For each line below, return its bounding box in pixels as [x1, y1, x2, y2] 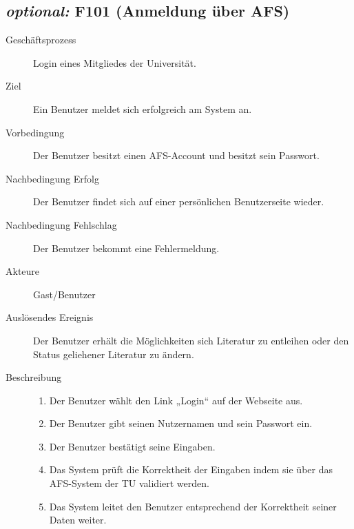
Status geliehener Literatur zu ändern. [33, 346, 194, 361]
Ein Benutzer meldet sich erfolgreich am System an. [33, 101, 252, 116]
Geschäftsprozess [6, 32, 76, 47]
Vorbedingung [6, 125, 65, 139]
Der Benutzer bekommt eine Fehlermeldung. [33, 240, 220, 255]
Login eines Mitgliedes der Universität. [33, 55, 196, 70]
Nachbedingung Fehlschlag [6, 217, 117, 231]
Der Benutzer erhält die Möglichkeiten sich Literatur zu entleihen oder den [33, 333, 349, 347]
